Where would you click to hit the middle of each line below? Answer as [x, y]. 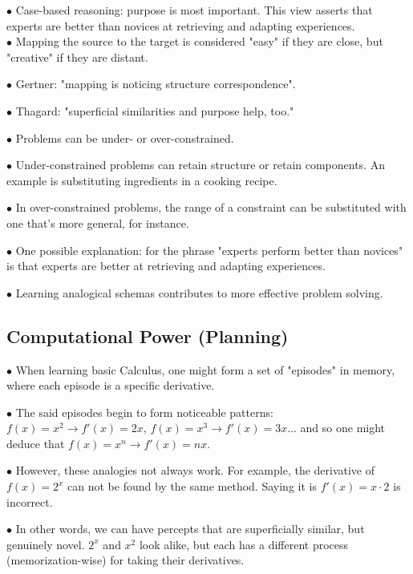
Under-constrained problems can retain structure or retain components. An [200, 165]
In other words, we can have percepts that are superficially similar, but [190, 529]
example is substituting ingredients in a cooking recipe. [142, 180]
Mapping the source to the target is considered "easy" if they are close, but [199, 41]
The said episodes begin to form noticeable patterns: [144, 412]
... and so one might [336, 428]
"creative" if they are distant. [77, 57]
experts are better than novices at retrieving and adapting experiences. [181, 25]
